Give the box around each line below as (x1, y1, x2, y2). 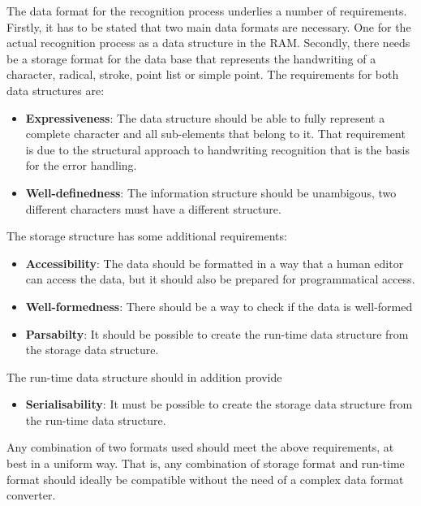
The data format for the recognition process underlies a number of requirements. (6, 2, 407, 19)
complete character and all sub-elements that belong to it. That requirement (25, 125, 406, 142)
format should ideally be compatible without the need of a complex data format (6, 470, 404, 487)
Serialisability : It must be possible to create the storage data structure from (25, 396, 413, 413)
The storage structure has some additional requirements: (6, 227, 287, 244)
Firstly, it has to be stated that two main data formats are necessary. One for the (6, 18, 411, 35)
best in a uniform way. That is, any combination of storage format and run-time (6, 455, 405, 472)
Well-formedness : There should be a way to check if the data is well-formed (25, 297, 413, 314)
